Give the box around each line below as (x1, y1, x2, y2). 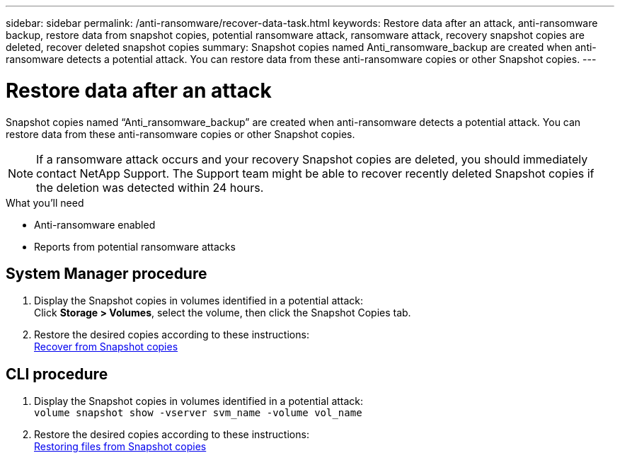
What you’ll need (6, 196, 84, 209)
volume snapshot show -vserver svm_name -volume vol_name (34, 407, 362, 419)
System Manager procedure (6, 264, 207, 282)
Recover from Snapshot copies (34, 340, 178, 353)
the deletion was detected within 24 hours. (36, 180, 264, 195)
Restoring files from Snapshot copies (34, 440, 207, 453)
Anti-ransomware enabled (34, 218, 156, 231)
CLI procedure (6, 365, 108, 383)
